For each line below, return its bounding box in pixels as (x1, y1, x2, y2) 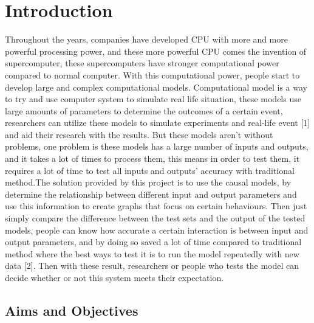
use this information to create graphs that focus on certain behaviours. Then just (5, 200, 307, 212)
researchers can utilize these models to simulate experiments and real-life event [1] (5, 116, 310, 129)
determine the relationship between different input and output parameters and (5, 187, 297, 200)
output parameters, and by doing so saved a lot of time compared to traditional (5, 235, 302, 248)
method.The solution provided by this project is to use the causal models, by (5, 176, 292, 189)
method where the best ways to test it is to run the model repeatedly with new (5, 247, 299, 260)
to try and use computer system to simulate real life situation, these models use (5, 92, 301, 105)
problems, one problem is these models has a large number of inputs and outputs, (5, 140, 309, 153)
